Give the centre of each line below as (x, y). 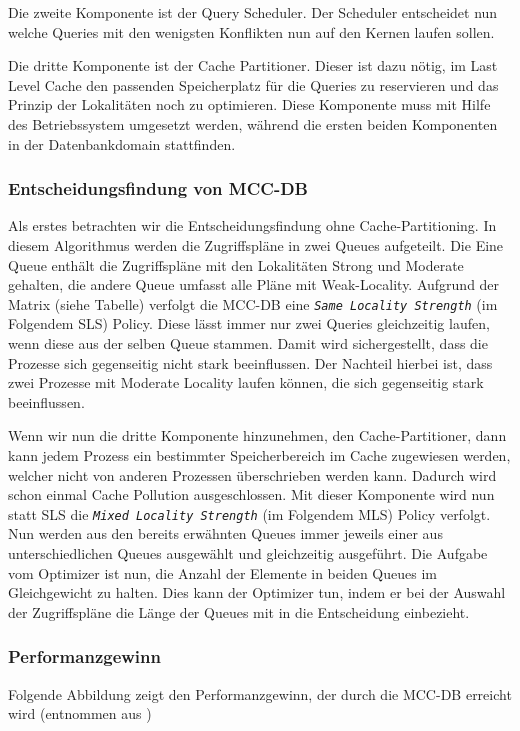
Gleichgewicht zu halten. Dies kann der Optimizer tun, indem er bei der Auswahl (257, 592)
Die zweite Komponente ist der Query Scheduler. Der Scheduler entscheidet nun (253, 12)
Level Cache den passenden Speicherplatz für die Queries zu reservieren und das (253, 84)
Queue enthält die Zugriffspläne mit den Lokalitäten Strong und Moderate (236, 264)
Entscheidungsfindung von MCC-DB (158, 188)
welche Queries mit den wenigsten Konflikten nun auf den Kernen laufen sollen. (251, 31)
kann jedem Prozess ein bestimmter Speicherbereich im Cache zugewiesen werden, (259, 454)
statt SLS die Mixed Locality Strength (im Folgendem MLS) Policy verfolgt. (249, 513)
